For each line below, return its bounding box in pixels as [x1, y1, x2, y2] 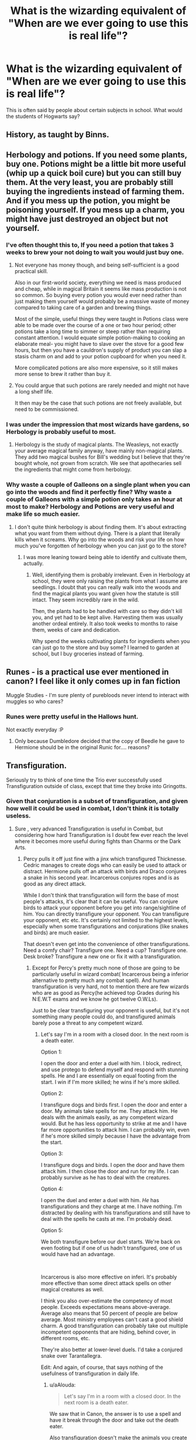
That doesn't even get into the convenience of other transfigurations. [23, 940, 190, 947]
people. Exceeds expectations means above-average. [40, 1303, 171, 1310]
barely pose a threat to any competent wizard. [32, 1019, 143, 1026]
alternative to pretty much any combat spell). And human [32, 977, 170, 984]
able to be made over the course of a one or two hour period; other [14, 322, 177, 329]
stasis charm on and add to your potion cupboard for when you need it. [14, 353, 187, 360]
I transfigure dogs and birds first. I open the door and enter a [40, 1101, 187, 1108]
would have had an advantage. [40, 1250, 115, 1257]
